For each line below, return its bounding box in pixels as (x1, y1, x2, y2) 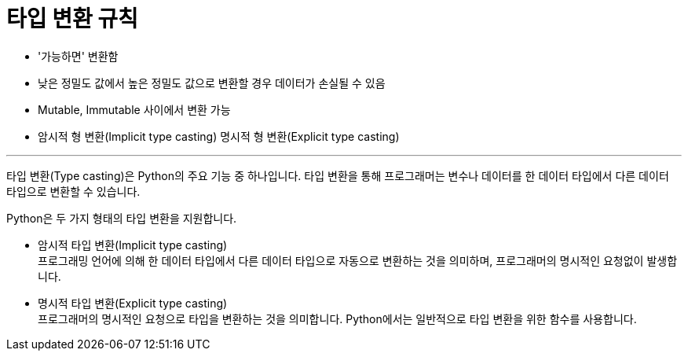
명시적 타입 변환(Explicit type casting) (38, 296, 228, 310)
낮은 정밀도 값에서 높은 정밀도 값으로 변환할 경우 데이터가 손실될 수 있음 (38, 75, 386, 90)
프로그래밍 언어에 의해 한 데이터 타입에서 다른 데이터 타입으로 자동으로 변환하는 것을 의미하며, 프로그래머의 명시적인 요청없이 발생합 (38, 253, 678, 267)
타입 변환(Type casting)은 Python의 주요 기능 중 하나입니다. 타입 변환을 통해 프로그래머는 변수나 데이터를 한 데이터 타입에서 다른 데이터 (6, 168, 669, 182)
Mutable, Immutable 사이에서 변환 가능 (38, 102, 231, 116)
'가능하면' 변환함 (38, 49, 119, 63)
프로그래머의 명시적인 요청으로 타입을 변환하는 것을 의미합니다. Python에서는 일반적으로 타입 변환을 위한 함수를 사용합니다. (38, 311, 637, 326)
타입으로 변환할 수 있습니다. (6, 184, 141, 198)
